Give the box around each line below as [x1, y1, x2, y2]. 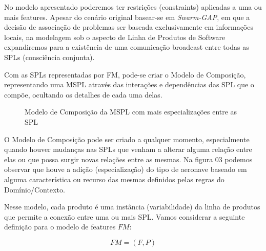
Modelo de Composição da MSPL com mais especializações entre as [25, 106, 237, 117]
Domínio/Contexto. [4, 184, 65, 195]
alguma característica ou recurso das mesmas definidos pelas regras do [4, 173, 224, 184]
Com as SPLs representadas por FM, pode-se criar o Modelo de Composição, [4, 69, 246, 80]
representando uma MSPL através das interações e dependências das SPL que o [4, 79, 254, 90]
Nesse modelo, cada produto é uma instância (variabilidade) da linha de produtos [4, 201, 260, 212]
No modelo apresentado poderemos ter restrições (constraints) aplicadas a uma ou [4, 2, 262, 12]
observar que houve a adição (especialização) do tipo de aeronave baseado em [4, 164, 247, 175]
